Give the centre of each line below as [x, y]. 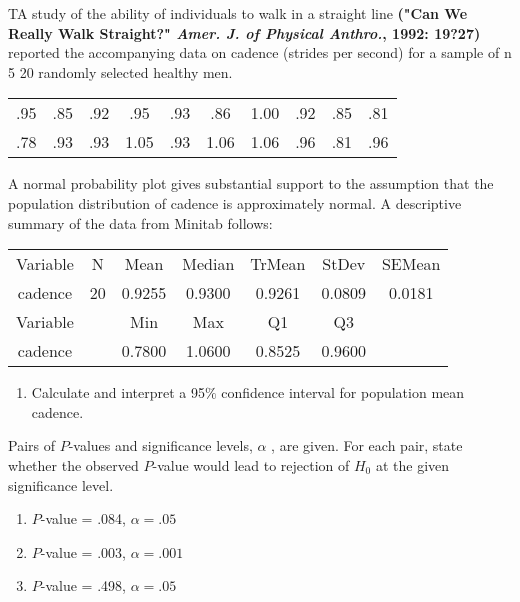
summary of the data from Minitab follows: [140, 222]
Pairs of [31, 445]
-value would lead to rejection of [251, 464]
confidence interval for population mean [343, 392]
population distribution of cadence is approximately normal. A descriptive [235, 202]
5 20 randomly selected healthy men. [120, 71]
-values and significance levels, [160, 445]
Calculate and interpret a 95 [118, 392]
